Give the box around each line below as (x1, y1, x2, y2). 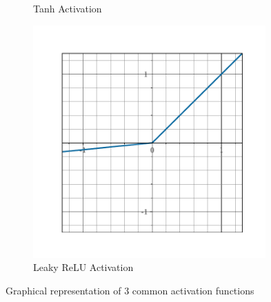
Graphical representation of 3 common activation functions (6, 283, 254, 297)
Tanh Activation (33, 1, 102, 15)
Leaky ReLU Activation (33, 260, 134, 274)
